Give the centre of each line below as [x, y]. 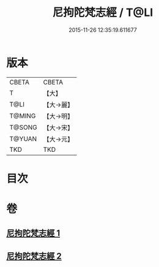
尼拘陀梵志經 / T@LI [103, 13]
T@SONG [24, 127]
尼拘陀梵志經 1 [33, 233]
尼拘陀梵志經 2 [34, 256]
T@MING [23, 116]
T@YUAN [23, 138]
